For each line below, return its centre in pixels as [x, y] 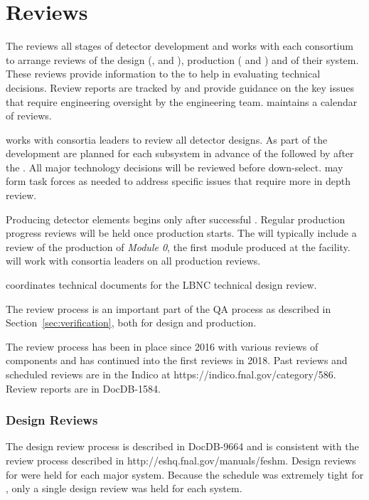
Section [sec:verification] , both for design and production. [131, 323]
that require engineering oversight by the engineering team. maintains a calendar [182, 101]
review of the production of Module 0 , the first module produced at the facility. [178, 246]
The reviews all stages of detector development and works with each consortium [180, 46]
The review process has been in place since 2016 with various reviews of [162, 346]
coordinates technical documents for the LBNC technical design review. [161, 285]
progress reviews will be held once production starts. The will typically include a [181, 233]
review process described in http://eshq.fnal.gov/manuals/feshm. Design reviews [181, 460]
